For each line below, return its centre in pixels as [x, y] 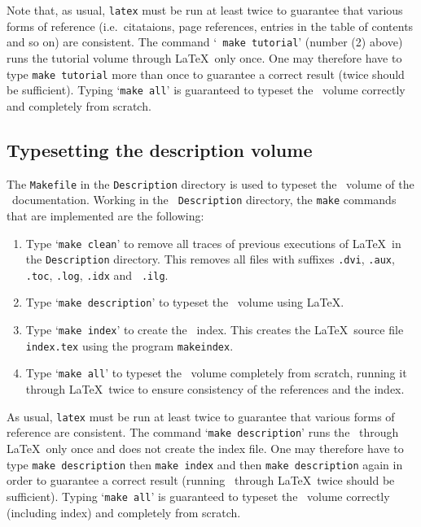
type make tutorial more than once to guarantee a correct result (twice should [206, 74]
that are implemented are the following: [105, 215]
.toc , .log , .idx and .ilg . [97, 274]
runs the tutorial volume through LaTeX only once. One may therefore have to [204, 57]
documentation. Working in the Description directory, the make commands [204, 200]
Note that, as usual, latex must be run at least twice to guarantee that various [205, 10]
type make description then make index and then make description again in [205, 464]
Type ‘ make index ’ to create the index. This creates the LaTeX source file [215, 330]
